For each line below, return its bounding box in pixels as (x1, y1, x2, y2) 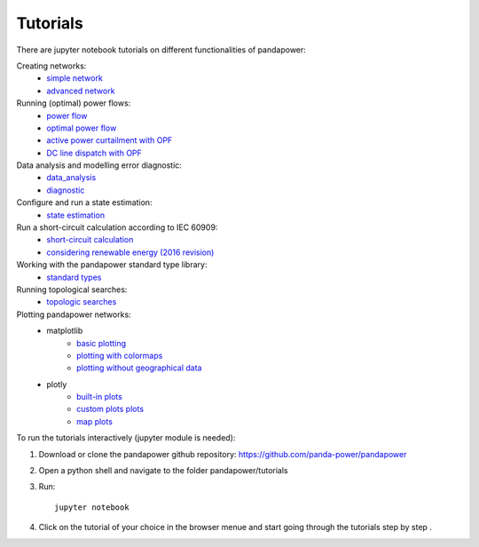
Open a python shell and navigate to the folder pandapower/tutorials (38, 465, 288, 476)
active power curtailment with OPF (46, 135, 173, 146)
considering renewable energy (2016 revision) (46, 247, 215, 258)
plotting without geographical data (76, 362, 202, 373)
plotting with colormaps (76, 350, 163, 361)
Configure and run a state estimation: (16, 197, 153, 208)
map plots (76, 416, 113, 426)
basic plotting (76, 337, 127, 348)
